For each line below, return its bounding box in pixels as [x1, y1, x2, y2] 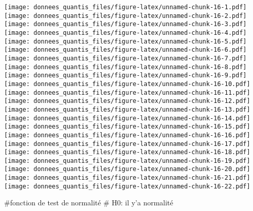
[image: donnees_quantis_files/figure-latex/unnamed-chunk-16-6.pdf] [4, 46, 247, 54]
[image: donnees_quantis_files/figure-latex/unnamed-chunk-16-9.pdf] [4, 72, 247, 79]
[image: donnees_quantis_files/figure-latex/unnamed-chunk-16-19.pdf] [4, 157, 250, 164]
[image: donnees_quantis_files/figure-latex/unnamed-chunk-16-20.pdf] [4, 165, 250, 173]
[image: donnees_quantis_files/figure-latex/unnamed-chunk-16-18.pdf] [4, 149, 250, 156]
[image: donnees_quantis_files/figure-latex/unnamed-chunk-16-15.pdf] [4, 123, 250, 131]
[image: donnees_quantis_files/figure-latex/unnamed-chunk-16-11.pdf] [4, 89, 250, 96]
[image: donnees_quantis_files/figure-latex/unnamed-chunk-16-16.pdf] [4, 131, 250, 139]
